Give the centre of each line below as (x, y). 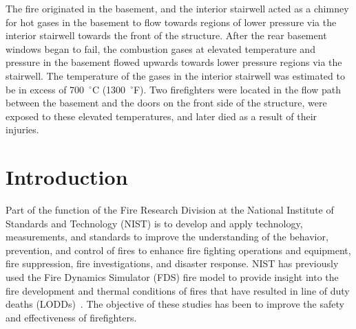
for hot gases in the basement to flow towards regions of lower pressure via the (171, 22)
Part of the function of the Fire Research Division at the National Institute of (170, 210)
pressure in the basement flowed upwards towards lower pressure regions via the (174, 62)
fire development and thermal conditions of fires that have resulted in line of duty (178, 290)
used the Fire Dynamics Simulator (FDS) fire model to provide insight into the (172, 277)
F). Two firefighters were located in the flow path (237, 89)
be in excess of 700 (45, 89)
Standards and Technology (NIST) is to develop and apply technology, (154, 223)
